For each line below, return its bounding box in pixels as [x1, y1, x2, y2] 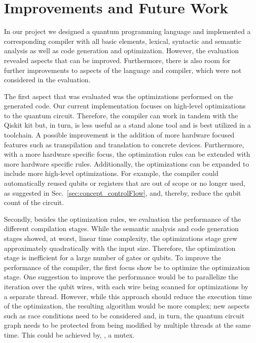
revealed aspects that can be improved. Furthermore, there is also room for [4, 55, 231, 65]
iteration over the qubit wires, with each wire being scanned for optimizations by [4, 281, 249, 291]
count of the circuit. [4, 197, 64, 207]
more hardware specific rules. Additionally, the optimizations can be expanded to [4, 158, 249, 169]
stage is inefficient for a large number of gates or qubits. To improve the [4, 252, 221, 263]
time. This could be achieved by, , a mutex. [4, 329, 135, 340]
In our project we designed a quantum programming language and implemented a [4, 26, 251, 36]
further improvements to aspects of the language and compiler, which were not [4, 65, 242, 75]
